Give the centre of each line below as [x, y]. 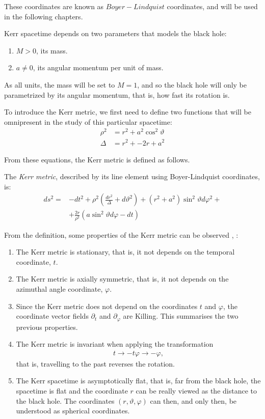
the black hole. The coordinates [65, 400]
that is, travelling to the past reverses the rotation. [95, 363]
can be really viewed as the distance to [196, 390]
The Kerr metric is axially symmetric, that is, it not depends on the [122, 279]
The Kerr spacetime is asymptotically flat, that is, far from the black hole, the [138, 381]
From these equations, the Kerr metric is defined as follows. [97, 159]
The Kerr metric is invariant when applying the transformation [115, 344]
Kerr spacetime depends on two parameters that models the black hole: [115, 33]
